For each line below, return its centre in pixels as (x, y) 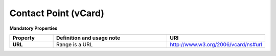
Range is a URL (75, 44)
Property (24, 38)
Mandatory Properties (33, 28)
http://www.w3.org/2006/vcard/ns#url (216, 44)
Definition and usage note (88, 38)
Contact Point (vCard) (57, 13)
